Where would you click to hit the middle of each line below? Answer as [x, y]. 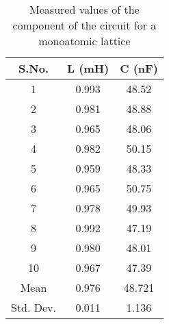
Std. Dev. [34, 307]
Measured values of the [84, 9]
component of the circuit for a [84, 25]
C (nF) [139, 68]
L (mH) [88, 68]
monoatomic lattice [84, 41]
